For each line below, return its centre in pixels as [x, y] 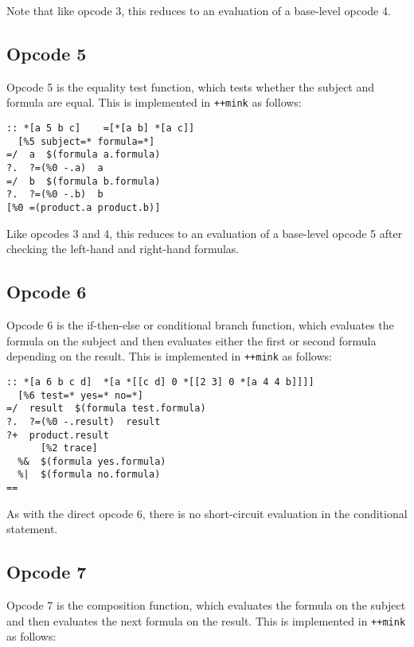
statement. [32, 529]
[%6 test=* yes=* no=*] [80, 395]
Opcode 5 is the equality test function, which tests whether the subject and [191, 86]
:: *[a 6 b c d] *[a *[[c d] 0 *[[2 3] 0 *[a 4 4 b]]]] [160, 382]
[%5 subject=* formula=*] [86, 141]
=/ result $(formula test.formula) [106, 409]
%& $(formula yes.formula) [92, 461]
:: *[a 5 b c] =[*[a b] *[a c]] [101, 129]
